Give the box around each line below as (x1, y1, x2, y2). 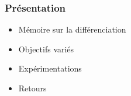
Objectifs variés (18, 42, 74, 55)
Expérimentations (18, 62, 82, 74)
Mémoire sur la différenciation (18, 23, 126, 35)
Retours (18, 82, 47, 94)
